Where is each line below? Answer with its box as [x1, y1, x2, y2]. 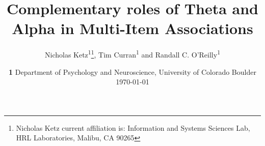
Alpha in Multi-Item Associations [12, 18, 253, 39]
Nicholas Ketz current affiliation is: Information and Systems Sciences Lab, [16, 122, 250, 133]
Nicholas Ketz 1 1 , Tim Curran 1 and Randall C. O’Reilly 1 [45, 48, 220, 60]
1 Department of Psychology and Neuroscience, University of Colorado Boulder [9, 66, 256, 77]
